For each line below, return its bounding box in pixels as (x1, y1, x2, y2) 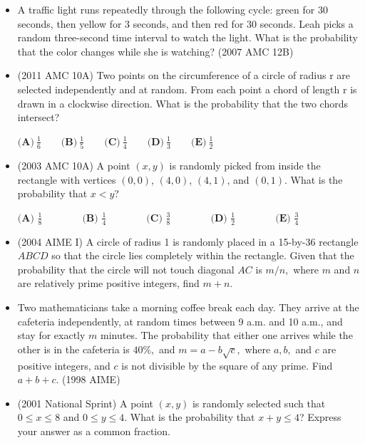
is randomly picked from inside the (169, 158, 321, 173)
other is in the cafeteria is (17, 341, 130, 356)
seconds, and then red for (133, 16, 244, 31)
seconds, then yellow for (17, 16, 122, 31)
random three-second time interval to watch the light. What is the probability (17, 30, 358, 45)
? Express (299, 410, 341, 424)
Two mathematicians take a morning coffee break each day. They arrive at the (17, 300, 359, 315)
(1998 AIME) (62, 372, 120, 387)
